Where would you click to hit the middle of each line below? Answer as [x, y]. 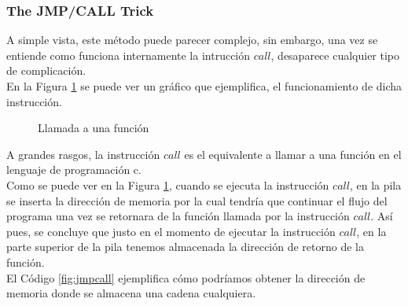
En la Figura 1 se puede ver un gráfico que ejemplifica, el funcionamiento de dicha [204, 86]
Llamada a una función [94, 128]
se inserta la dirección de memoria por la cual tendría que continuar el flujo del [197, 200]
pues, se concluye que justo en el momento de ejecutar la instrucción [171, 231]
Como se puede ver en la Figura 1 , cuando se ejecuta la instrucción [168, 184]
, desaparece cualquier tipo [335, 55]
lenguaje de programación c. [74, 170]
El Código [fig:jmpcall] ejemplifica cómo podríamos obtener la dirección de [186, 277]
